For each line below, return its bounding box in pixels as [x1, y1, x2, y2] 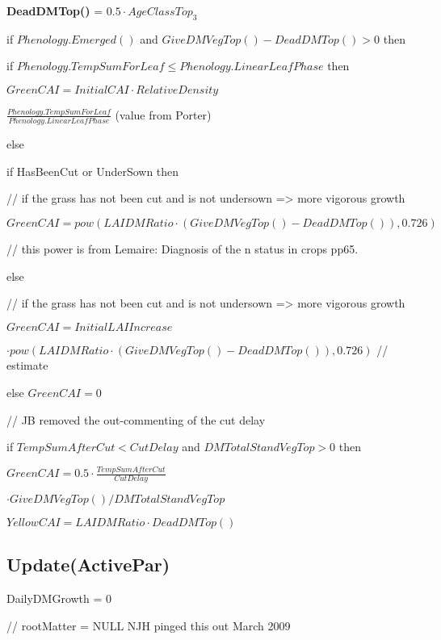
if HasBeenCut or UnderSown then [6, 162, 179, 179]
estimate [6, 357, 48, 374]
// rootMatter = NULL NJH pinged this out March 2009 [6, 617, 291, 634]
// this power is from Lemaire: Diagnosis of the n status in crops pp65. [6, 241, 359, 257]
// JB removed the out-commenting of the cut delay [6, 411, 266, 428]
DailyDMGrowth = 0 [6, 590, 112, 607]
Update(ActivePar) [6, 552, 170, 577]
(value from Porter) [115, 106, 212, 123]
